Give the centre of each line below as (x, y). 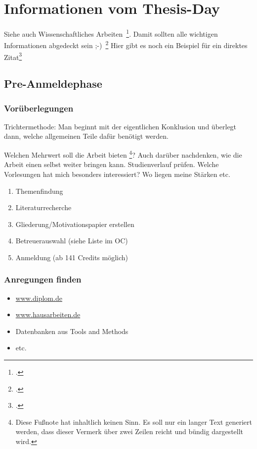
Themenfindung (39, 191)
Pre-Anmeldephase (53, 84)
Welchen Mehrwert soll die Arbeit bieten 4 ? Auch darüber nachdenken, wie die (123, 154)
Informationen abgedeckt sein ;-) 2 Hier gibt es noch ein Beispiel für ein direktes (126, 45)
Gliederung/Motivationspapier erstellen (75, 224)
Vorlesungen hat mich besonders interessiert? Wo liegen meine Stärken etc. (117, 174)
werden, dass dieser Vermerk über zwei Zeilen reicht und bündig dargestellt (129, 431)
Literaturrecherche (43, 207)
